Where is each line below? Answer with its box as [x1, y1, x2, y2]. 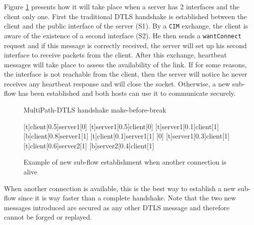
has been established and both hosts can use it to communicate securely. [18, 88, 236, 98]
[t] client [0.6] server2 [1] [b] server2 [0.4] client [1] [24, 140, 154, 150]
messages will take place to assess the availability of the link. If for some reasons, [4, 59, 247, 69]
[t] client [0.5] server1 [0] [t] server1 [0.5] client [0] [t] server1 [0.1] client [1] [24, 121, 219, 131]
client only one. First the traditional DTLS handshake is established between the [4, 11, 247, 21]
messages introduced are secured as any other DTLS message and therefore [4, 202, 229, 212]
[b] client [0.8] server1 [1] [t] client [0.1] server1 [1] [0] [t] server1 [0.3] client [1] [24, 131, 230, 141]
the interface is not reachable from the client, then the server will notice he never [4, 69, 248, 79]
